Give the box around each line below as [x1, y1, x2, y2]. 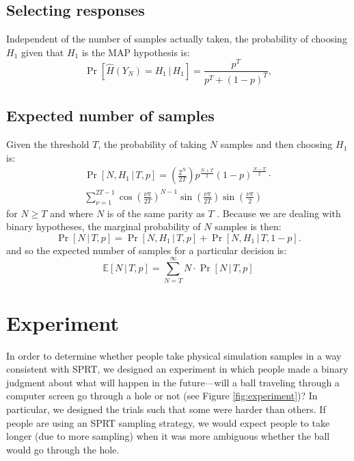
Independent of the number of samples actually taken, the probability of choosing [6, 32, 347, 46]
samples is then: [215, 219, 282, 234]
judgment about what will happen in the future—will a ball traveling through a [6, 375, 340, 389]
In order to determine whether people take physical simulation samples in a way [6, 348, 342, 362]
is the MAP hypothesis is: [81, 45, 190, 59]
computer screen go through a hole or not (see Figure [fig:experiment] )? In [6, 388, 318, 403]
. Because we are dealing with [217, 205, 341, 220]
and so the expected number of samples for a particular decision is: [6, 242, 287, 257]
